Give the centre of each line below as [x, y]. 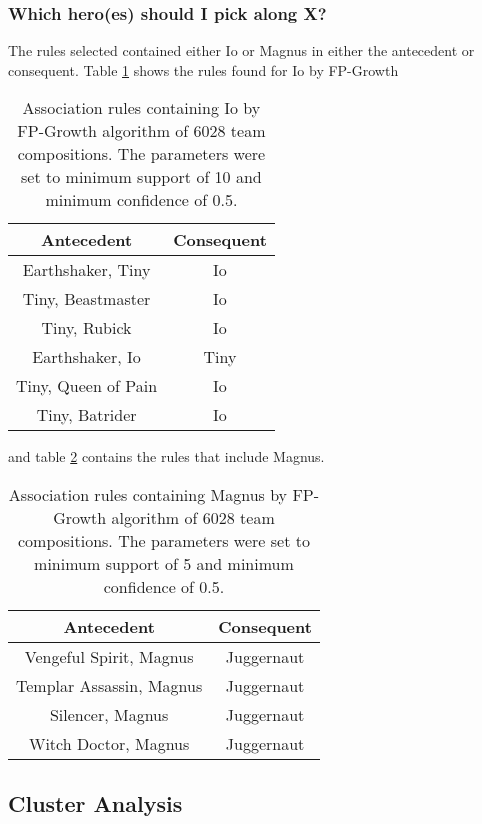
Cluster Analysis [95, 803]
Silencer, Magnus [109, 714]
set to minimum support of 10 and [141, 177]
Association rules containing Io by [141, 108]
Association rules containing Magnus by [148, 494]
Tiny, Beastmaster [86, 299]
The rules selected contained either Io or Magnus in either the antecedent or [241, 50]
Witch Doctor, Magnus [109, 743]
